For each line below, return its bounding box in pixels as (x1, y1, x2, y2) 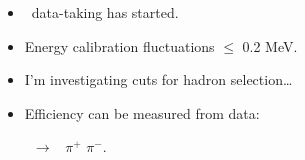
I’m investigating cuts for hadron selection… (24, 69, 293, 90)
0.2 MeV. (242, 35, 298, 56)
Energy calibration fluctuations (24, 35, 215, 56)
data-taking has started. (31, 2, 179, 22)
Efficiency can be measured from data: (24, 102, 260, 123)
